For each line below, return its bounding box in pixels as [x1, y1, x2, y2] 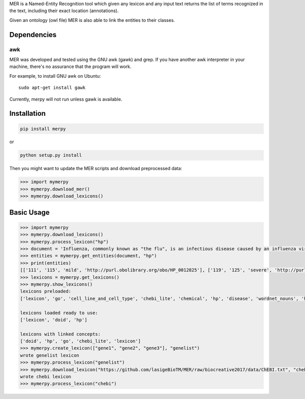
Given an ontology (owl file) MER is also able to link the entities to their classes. [9, 17, 175, 23]
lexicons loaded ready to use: [20, 310, 99, 316]
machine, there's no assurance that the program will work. [9, 63, 132, 70]
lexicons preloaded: [20, 288, 71, 294]
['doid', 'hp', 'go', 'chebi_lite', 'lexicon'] [20, 338, 141, 344]
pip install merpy [20, 126, 66, 131]
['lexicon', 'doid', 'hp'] [20, 317, 87, 322]
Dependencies [9, 30, 57, 39]
